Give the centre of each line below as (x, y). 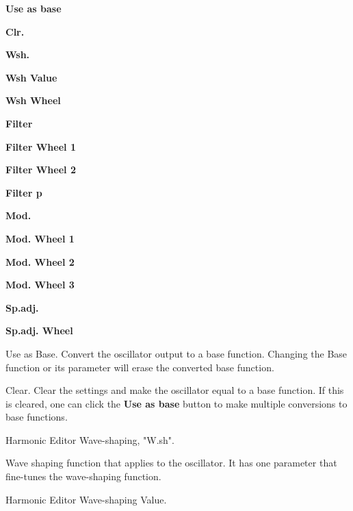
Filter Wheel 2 (41, 170)
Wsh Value (31, 77)
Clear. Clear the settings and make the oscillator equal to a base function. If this (175, 390)
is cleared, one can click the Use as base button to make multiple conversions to (176, 403)
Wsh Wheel (33, 100)
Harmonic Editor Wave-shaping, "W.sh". (90, 439)
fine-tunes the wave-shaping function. (83, 476)
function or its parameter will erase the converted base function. (140, 367)
